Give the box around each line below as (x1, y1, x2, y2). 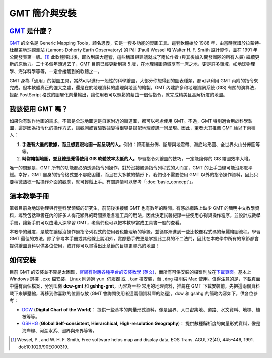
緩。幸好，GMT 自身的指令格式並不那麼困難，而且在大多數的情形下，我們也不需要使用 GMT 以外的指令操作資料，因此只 (9, 172, 259, 178)
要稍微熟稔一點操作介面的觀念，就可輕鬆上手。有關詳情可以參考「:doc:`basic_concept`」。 (9, 179, 196, 185)
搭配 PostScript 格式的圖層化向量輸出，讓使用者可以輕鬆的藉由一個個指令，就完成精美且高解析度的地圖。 (9, 91, 228, 98)
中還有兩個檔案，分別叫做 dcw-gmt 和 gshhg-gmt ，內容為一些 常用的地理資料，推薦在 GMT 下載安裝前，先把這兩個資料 (9, 283, 260, 289)
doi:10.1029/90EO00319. (18, 344, 69, 350)
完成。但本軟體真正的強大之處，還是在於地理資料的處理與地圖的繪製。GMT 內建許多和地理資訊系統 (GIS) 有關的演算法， (9, 85, 259, 91)
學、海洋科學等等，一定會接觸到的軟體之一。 (9, 68, 102, 74)
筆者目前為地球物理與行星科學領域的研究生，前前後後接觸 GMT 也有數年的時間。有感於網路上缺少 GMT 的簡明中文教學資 (9, 205, 260, 211)
